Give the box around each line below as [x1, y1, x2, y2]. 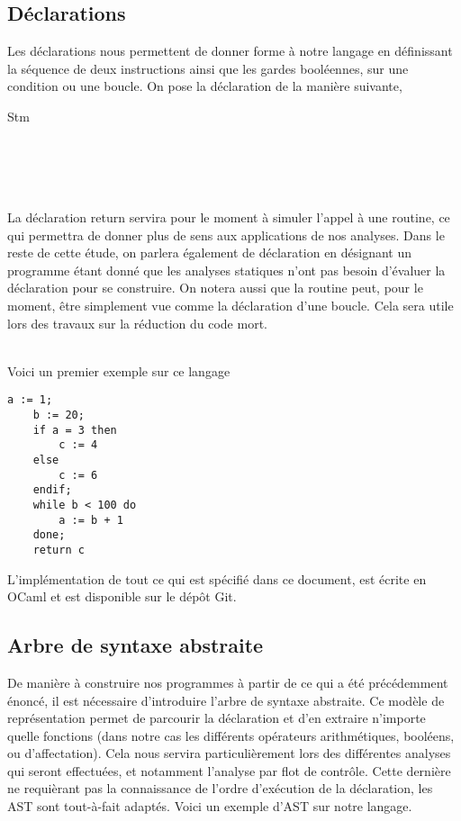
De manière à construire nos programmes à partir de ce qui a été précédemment [7, 672, 448, 691]
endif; [32, 483, 72, 497]
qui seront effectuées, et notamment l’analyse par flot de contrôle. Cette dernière [7, 761, 451, 780]
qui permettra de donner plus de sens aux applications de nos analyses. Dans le [7, 225, 445, 244]
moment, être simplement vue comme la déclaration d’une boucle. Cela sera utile [7, 295, 454, 314]
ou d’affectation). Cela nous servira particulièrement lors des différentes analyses [7, 744, 451, 762]
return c [32, 543, 85, 556]
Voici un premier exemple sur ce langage [7, 361, 230, 380]
